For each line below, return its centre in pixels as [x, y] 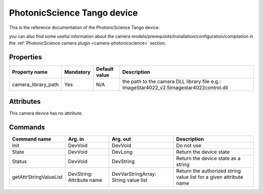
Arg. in [76, 139]
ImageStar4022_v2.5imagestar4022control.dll [175, 88]
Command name [32, 139]
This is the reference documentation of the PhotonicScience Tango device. [84, 27]
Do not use [189, 145]
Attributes [25, 101]
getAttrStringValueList [37, 177]
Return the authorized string [209, 170]
